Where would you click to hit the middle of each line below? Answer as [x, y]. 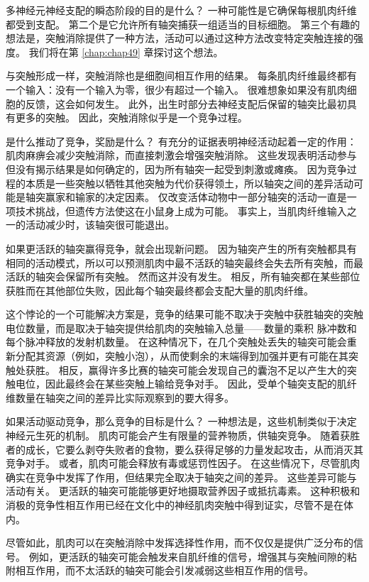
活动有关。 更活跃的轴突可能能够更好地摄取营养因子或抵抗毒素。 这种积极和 [183, 491]
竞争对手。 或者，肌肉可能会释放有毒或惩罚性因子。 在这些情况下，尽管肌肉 [183, 463]
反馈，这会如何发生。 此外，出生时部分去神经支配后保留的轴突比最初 [186, 103]
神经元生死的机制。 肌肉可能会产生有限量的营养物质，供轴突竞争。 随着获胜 [183, 435]
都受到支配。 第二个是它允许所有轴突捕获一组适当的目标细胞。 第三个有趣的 [183, 24]
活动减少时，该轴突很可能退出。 [100, 225]
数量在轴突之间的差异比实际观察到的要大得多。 [125, 397]
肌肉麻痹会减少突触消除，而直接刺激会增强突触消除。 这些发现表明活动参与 [181, 155]
